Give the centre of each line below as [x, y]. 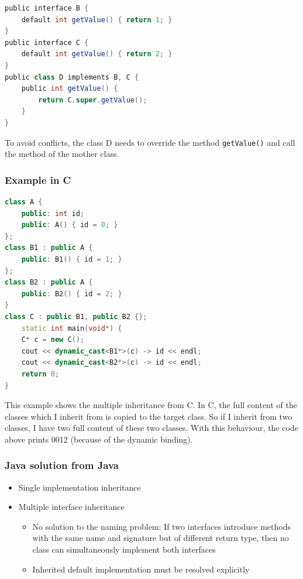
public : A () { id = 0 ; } [70, 225]
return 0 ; [40, 374]
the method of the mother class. [62, 154]
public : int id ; [53, 213]
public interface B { [47, 8]
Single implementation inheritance [80, 487]
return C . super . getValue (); [93, 100]
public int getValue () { [70, 89]
